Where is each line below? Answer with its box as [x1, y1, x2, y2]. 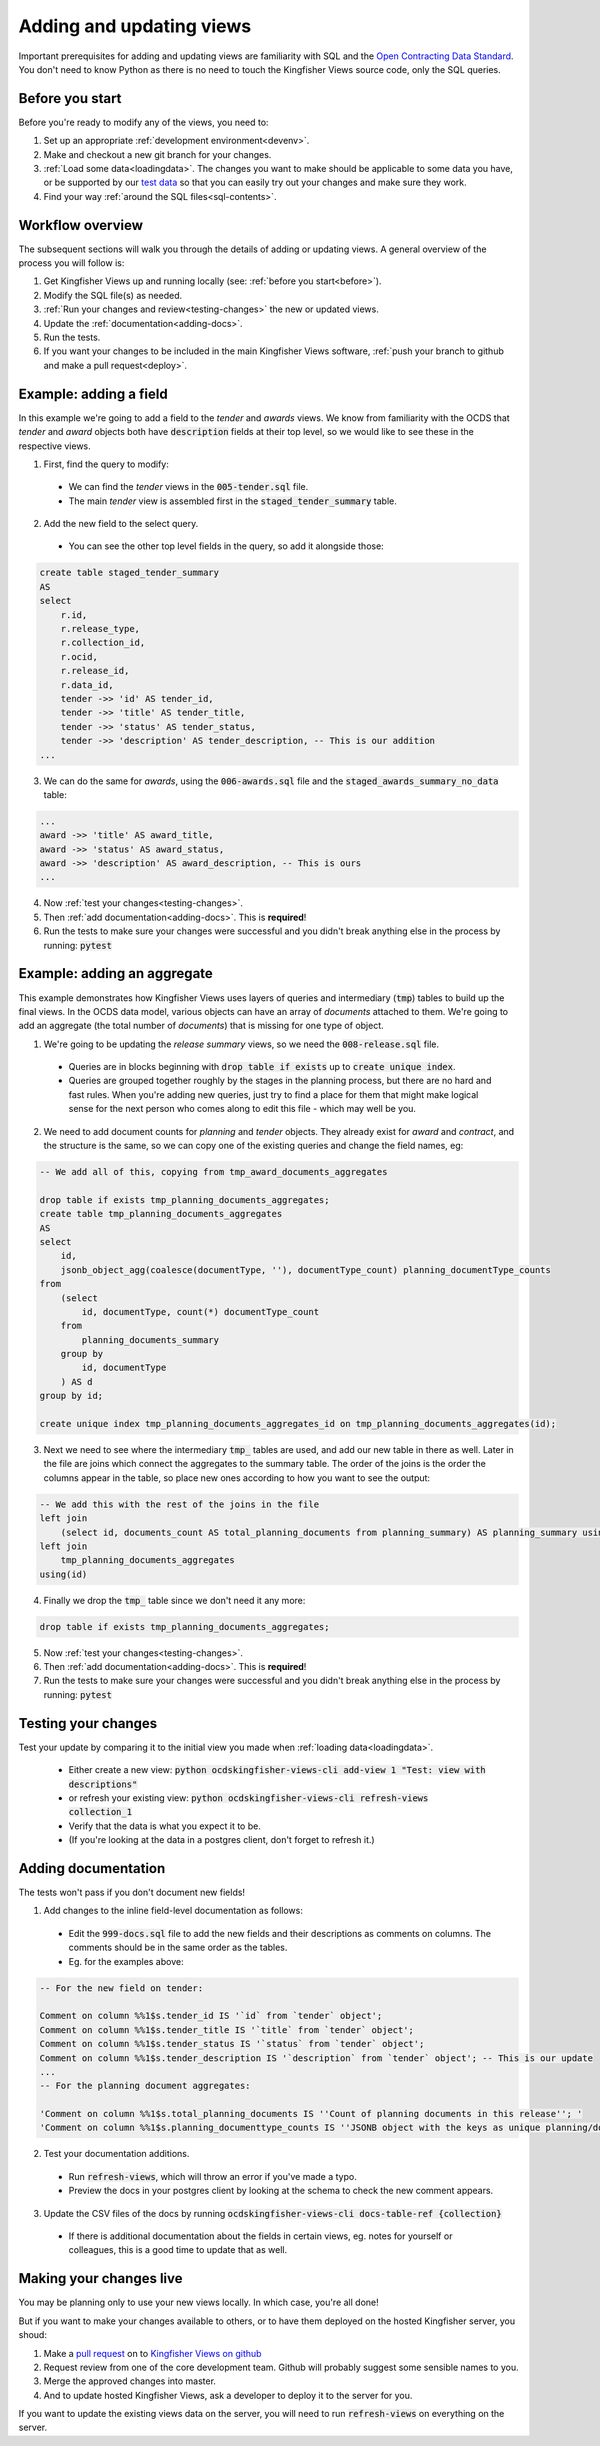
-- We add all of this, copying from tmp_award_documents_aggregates [39, 1166, 388, 1178]
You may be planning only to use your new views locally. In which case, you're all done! [18, 2296, 379, 2309]
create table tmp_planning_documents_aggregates [39, 1208, 283, 1220]
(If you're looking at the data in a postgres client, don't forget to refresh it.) [68, 1834, 375, 1846]
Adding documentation [18, 1860, 166, 1877]
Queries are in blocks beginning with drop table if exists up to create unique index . [68, 1061, 456, 1073]
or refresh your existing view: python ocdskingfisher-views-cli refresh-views [68, 1791, 429, 1804]
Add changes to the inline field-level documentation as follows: [43, 1905, 304, 1917]
